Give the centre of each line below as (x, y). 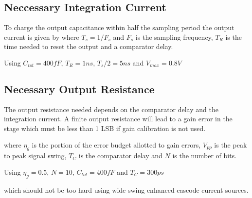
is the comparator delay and (120, 156)
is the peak (231, 144)
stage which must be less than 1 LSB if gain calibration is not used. (105, 128)
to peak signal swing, (35, 156)
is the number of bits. (205, 156)
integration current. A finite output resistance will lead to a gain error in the (118, 119)
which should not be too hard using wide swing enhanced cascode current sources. (126, 190)
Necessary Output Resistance (79, 89)
